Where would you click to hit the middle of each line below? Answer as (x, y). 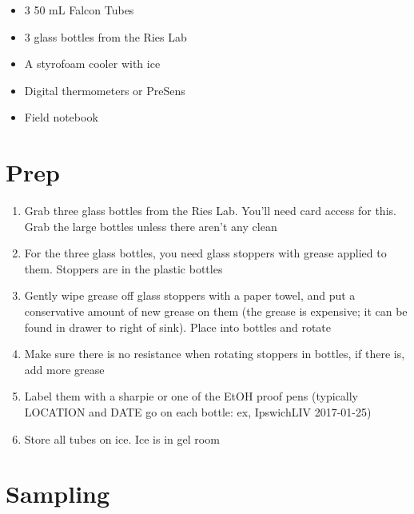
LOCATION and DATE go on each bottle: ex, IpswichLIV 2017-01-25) (198, 412)
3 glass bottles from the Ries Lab (105, 36)
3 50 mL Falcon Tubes (79, 10)
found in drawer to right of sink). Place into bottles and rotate (178, 327)
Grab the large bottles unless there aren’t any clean (151, 226)
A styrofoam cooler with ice (92, 64)
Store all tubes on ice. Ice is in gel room (122, 438)
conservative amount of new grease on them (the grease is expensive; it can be (216, 311)
